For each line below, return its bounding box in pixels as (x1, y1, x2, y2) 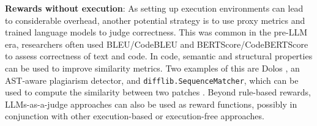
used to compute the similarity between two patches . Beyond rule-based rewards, (5, 86, 311, 98)
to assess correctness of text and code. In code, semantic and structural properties (5, 50, 313, 62)
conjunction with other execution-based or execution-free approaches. (5, 109, 264, 122)
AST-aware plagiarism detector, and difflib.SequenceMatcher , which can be (5, 73, 299, 86)
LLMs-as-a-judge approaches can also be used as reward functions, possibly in (5, 97, 297, 110)
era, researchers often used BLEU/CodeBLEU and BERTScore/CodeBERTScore (5, 37, 308, 50)
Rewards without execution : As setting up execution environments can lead (5, 2, 304, 14)
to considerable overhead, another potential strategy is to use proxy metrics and (5, 13, 305, 26)
